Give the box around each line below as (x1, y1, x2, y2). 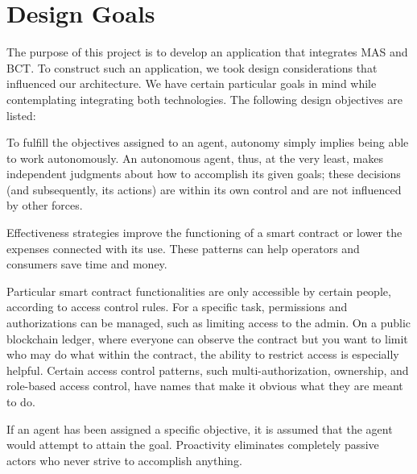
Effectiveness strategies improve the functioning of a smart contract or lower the (6, 224, 403, 241)
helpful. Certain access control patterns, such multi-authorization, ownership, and (6, 361, 409, 378)
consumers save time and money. (6, 256, 167, 272)
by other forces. (6, 197, 83, 214)
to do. (6, 393, 35, 410)
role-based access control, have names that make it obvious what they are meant (6, 377, 403, 394)
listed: (6, 106, 36, 123)
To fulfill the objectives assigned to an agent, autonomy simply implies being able (6, 134, 409, 151)
